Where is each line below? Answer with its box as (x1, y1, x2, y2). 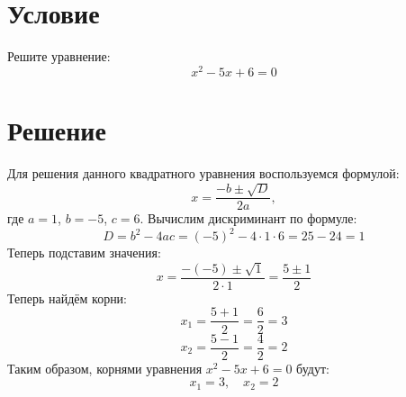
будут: (296, 358, 329, 377)
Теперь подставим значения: (7, 243, 161, 262)
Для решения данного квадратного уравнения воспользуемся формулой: (7, 163, 400, 182)
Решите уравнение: (7, 47, 111, 66)
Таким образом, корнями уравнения (7, 358, 203, 377)
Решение (7, 111, 106, 148)
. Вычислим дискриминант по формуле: (140, 209, 357, 228)
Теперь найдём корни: (7, 288, 128, 307)
